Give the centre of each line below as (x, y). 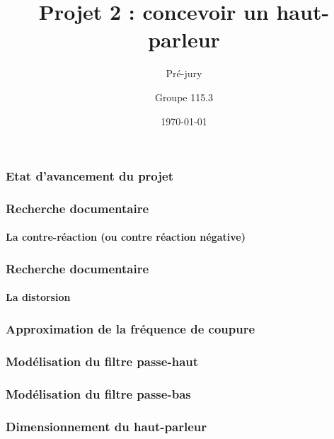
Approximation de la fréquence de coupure (131, 329)
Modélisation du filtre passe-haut (102, 361)
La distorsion (38, 297)
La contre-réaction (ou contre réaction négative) (126, 237)
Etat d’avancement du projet (90, 176)
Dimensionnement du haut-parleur (106, 426)
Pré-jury (184, 73)
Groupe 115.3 (184, 97)
